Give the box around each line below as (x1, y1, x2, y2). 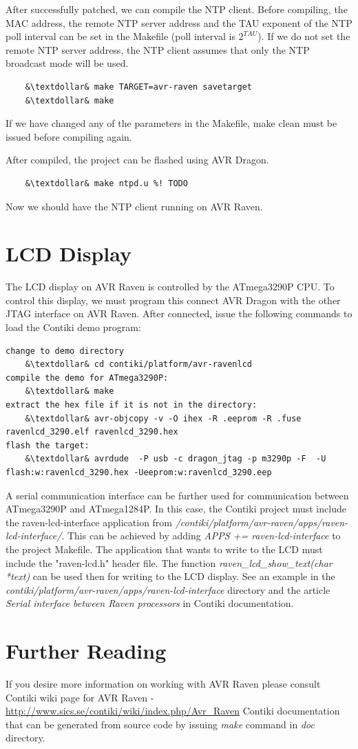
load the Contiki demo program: (6, 320, 141, 334)
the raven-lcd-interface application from (6, 515, 173, 529)
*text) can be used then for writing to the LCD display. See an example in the (6, 569, 335, 583)
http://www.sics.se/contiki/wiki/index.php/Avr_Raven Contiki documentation (6, 703, 340, 718)
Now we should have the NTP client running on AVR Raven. (6, 199, 263, 213)
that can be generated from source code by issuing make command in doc (6, 717, 315, 731)
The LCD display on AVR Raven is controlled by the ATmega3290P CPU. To (6, 279, 335, 294)
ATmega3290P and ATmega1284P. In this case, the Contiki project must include (6, 501, 346, 516)
